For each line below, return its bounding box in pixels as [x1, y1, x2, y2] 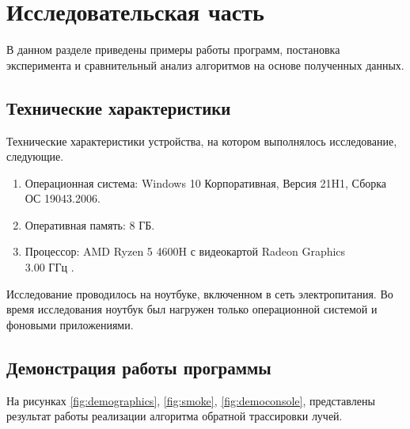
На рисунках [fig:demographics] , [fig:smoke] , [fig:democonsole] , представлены [6, 392, 375, 408]
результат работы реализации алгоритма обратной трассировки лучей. [6, 408, 343, 424]
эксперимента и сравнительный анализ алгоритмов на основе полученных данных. [6, 56, 404, 73]
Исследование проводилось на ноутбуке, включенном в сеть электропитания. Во [6, 285, 393, 302]
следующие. [6, 148, 64, 165]
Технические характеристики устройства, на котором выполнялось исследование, [6, 132, 397, 149]
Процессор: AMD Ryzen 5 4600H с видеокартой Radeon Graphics [25, 243, 346, 260]
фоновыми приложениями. [6, 316, 134, 332]
